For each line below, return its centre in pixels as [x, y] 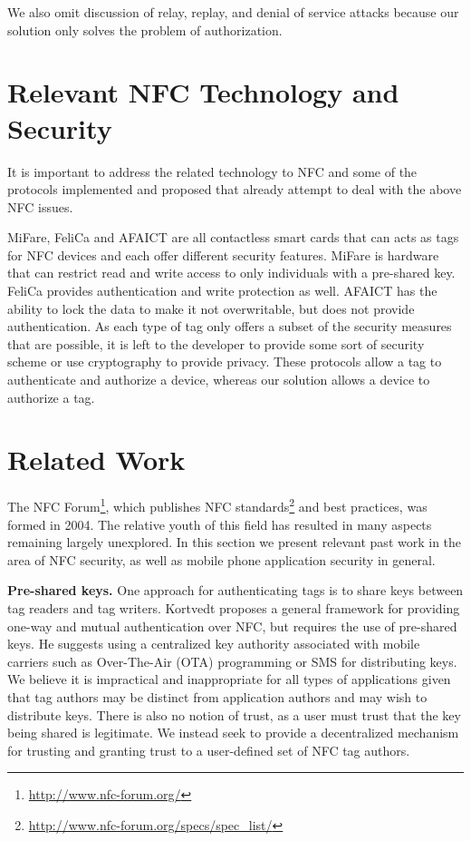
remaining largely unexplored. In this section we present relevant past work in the [235, 542]
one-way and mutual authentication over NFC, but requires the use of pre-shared [232, 626]
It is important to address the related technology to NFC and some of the [212, 171]
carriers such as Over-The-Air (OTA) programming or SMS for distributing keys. [232, 661]
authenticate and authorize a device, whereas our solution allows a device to [219, 380]
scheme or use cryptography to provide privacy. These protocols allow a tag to [225, 362]
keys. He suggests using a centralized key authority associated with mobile [214, 644]
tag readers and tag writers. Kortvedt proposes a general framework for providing [234, 607]
